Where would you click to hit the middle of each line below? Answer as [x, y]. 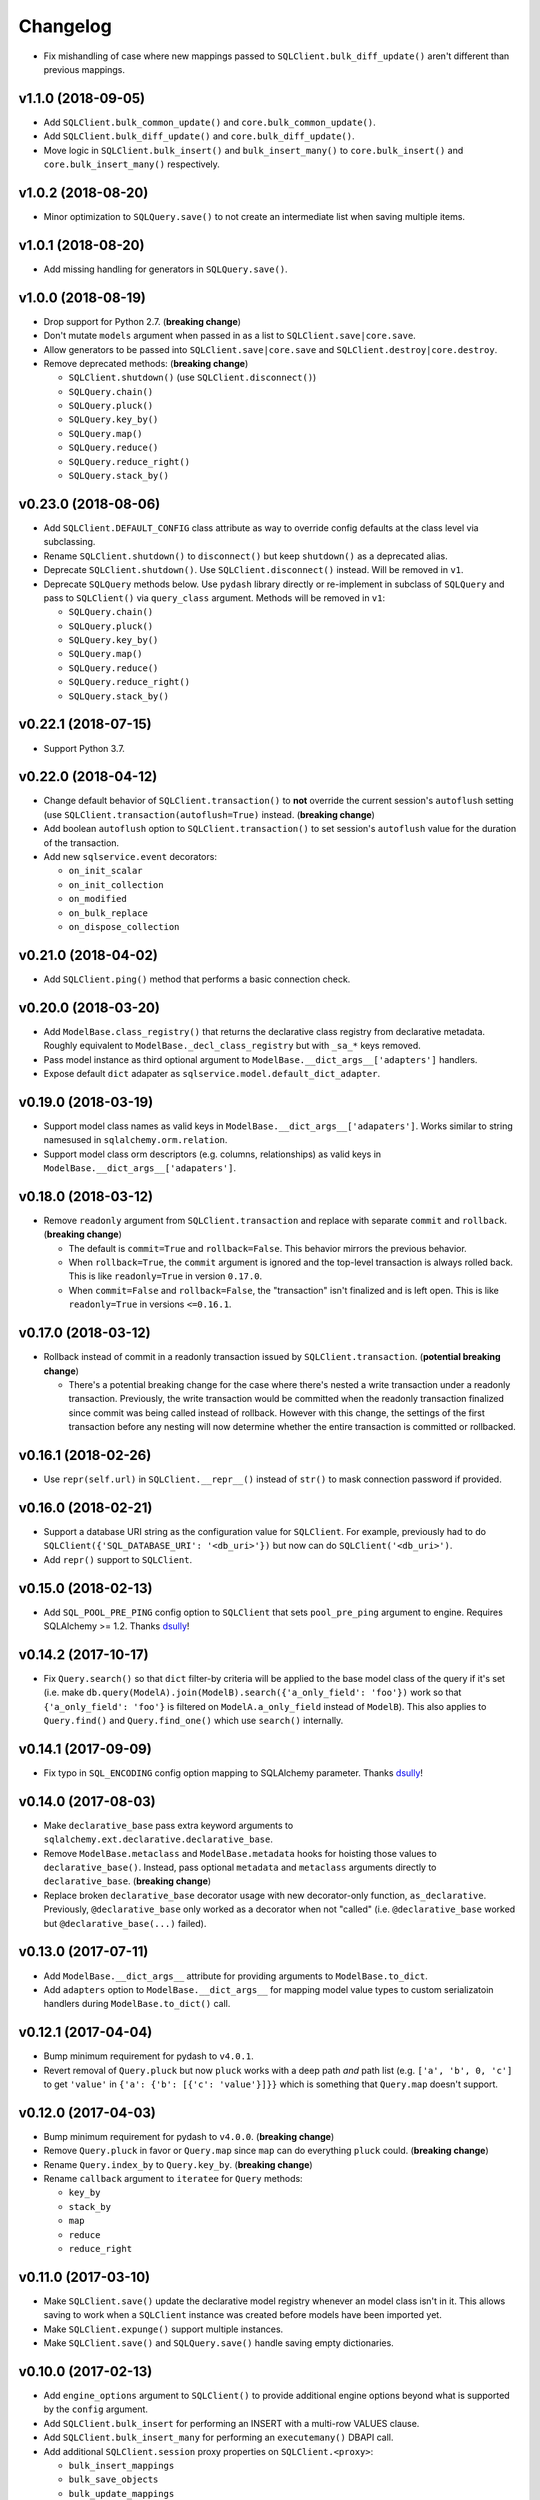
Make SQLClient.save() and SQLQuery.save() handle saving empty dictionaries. [218, 2343]
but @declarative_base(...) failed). [125, 1923]
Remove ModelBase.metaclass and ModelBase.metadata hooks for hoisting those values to [240, 1853]
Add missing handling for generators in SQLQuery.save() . [166, 269]
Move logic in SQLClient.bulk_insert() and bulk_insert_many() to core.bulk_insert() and [253, 150]
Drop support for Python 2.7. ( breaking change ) [142, 321]
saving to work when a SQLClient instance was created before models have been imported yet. [242, 2315]
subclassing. [69, 542]
